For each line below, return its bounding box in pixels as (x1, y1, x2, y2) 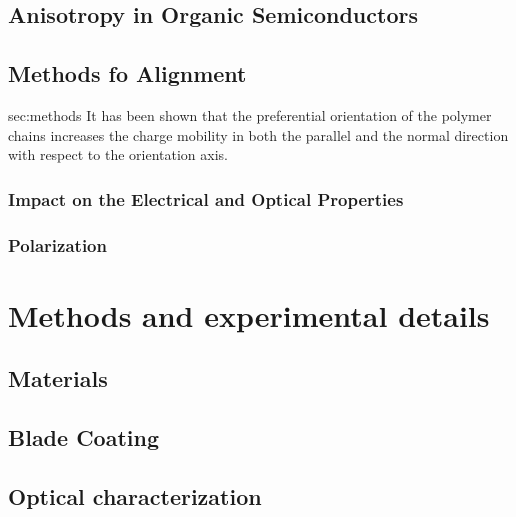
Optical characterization (8, 480, 262, 511)
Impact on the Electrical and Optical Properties (8, 186, 404, 211)
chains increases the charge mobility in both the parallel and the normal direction (8, 124, 509, 145)
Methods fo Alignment (8, 58, 247, 89)
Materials (8, 363, 108, 394)
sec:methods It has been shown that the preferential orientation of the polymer (8, 104, 492, 125)
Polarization (8, 232, 107, 257)
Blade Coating (8, 422, 159, 452)
